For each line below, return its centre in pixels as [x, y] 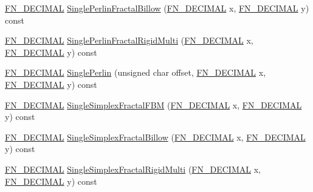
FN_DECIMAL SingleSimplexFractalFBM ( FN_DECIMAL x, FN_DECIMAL [153, 104]
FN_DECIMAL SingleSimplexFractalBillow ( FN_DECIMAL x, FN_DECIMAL [155, 137]
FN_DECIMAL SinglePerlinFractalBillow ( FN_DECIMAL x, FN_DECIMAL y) [157, 8]
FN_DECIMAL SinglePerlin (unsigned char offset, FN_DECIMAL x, [136, 72]
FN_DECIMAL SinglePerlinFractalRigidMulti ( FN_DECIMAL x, [129, 40]
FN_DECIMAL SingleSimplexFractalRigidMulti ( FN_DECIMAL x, [133, 169]
